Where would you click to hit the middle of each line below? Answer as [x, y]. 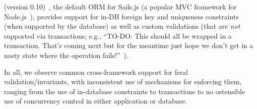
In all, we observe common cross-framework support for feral [96, 72]
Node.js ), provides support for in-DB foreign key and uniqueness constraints [121, 16]
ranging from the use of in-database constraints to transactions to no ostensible [125, 91]
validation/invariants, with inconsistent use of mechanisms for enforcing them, [123, 82]
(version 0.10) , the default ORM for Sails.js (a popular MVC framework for [120, 6]
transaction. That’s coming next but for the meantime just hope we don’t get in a [128, 45]
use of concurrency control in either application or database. [96, 101]
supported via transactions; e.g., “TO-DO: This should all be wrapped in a [118, 35]
